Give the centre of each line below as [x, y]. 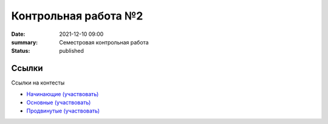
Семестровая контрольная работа [104, 42]
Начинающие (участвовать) [63, 94]
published [72, 51]
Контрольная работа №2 [77, 16]
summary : [25, 42]
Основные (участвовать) [59, 103]
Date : [18, 34]
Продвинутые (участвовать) [63, 111]
